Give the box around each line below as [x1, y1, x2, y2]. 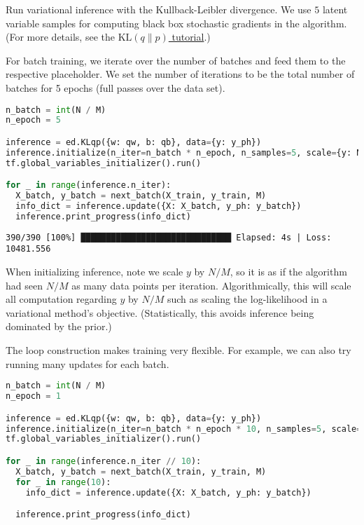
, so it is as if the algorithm [230, 264, 347, 279]
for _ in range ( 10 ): [15, 477, 111, 487]
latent [322, 2, 348, 16]
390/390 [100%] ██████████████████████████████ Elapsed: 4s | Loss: [6, 232, 332, 243]
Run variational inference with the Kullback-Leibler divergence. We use [6, 2, 311, 16]
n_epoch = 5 [6, 115, 61, 125]
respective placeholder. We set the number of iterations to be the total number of [6, 67, 355, 81]
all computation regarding [6, 292, 117, 306]
